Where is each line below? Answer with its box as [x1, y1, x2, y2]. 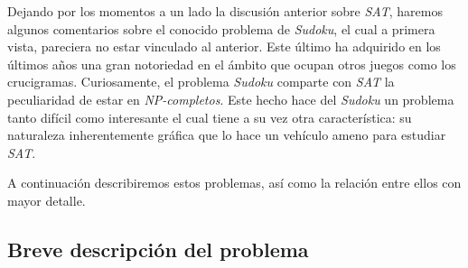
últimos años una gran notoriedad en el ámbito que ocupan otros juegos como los [7, 54, 456, 73]
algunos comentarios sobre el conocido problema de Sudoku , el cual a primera [7, 19, 435, 38]
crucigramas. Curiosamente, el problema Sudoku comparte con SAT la [7, 72, 395, 91]
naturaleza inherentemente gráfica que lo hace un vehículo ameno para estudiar [7, 125, 446, 144]
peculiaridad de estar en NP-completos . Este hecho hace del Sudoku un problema [7, 89, 454, 108]
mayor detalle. [7, 190, 86, 209]
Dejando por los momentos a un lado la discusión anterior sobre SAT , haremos [7, 2, 443, 20]
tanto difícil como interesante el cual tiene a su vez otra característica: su [7, 107, 412, 126]
